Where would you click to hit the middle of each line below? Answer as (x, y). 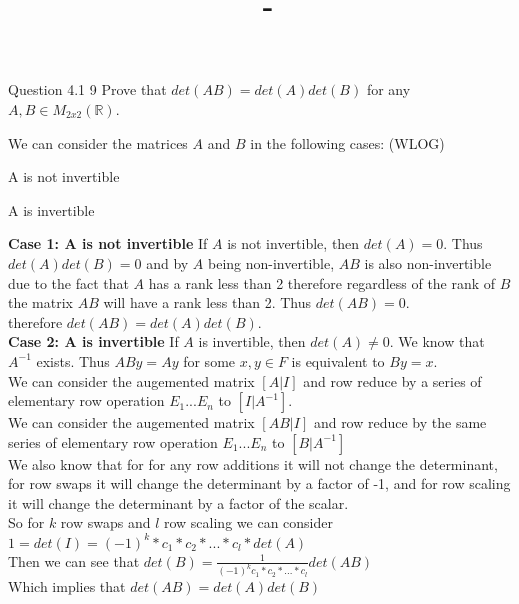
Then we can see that (74, 560)
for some (209, 360)
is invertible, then (252, 341)
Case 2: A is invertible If (93, 341)
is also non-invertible (428, 262)
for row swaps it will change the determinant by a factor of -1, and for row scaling (259, 483)
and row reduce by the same (400, 422)
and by (167, 262)
